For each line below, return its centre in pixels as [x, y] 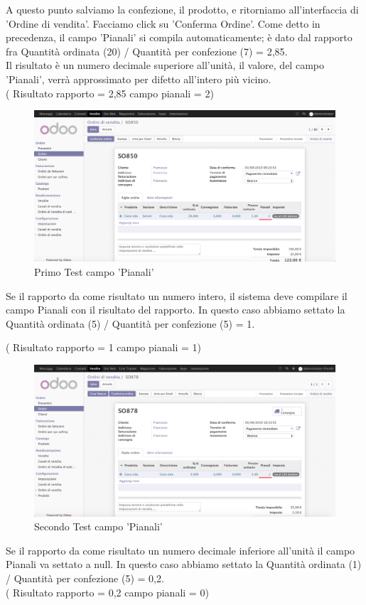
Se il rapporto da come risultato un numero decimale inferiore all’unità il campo [181, 550]
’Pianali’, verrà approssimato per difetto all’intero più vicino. [139, 79]
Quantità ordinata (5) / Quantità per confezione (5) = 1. [130, 323]
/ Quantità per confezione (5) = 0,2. [85, 578]
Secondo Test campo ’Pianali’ [98, 526]
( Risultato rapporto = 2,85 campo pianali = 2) [110, 93]
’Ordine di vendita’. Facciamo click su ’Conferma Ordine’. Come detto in [163, 23]
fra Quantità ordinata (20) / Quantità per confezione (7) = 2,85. [147, 51]
